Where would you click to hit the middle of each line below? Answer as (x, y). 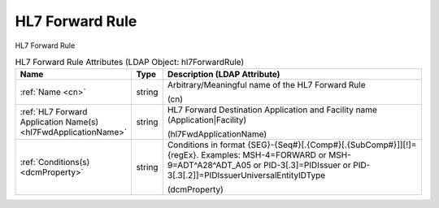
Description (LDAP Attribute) (224, 75)
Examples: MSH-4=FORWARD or (263, 155)
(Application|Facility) (207, 120)
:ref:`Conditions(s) (55, 162)
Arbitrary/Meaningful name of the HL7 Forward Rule (266, 85)
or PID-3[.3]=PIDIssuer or (302, 165)
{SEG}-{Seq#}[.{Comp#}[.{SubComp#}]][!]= (332, 145)
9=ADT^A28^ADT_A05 (209, 165)
